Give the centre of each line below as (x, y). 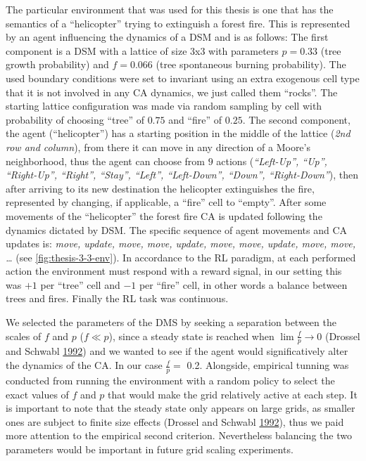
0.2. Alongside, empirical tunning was (268, 365)
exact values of (37, 394)
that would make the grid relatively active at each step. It (233, 394)
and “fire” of (195, 119)
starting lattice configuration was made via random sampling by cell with (164, 106)
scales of (24, 336)
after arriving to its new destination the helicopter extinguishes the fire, (160, 188)
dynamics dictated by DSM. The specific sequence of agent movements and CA (177, 229)
